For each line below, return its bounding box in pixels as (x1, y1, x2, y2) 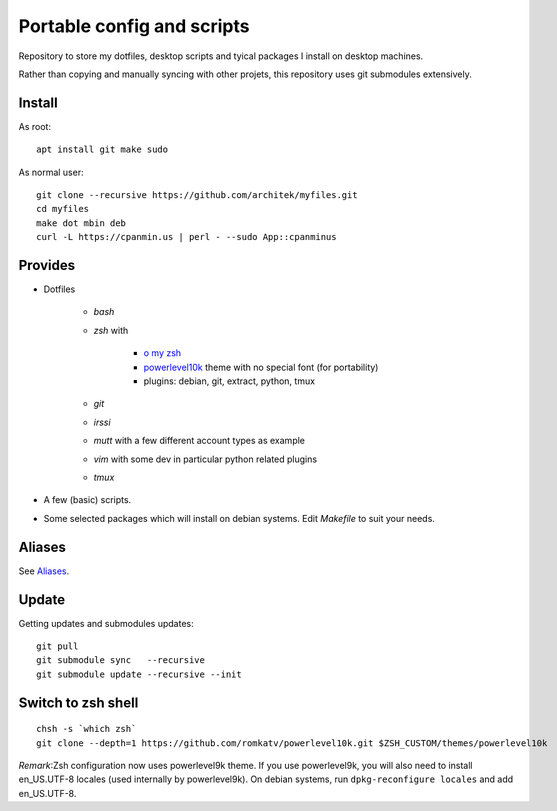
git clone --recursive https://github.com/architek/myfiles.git (36, 190, 359, 201)
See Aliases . (18, 565, 70, 577)
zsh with (93, 324, 129, 336)
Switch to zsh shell (18, 694, 139, 711)
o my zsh (143, 347, 182, 359)
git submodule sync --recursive (36, 655, 205, 666)
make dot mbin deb (36, 217, 127, 229)
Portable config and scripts (18, 15, 250, 37)
